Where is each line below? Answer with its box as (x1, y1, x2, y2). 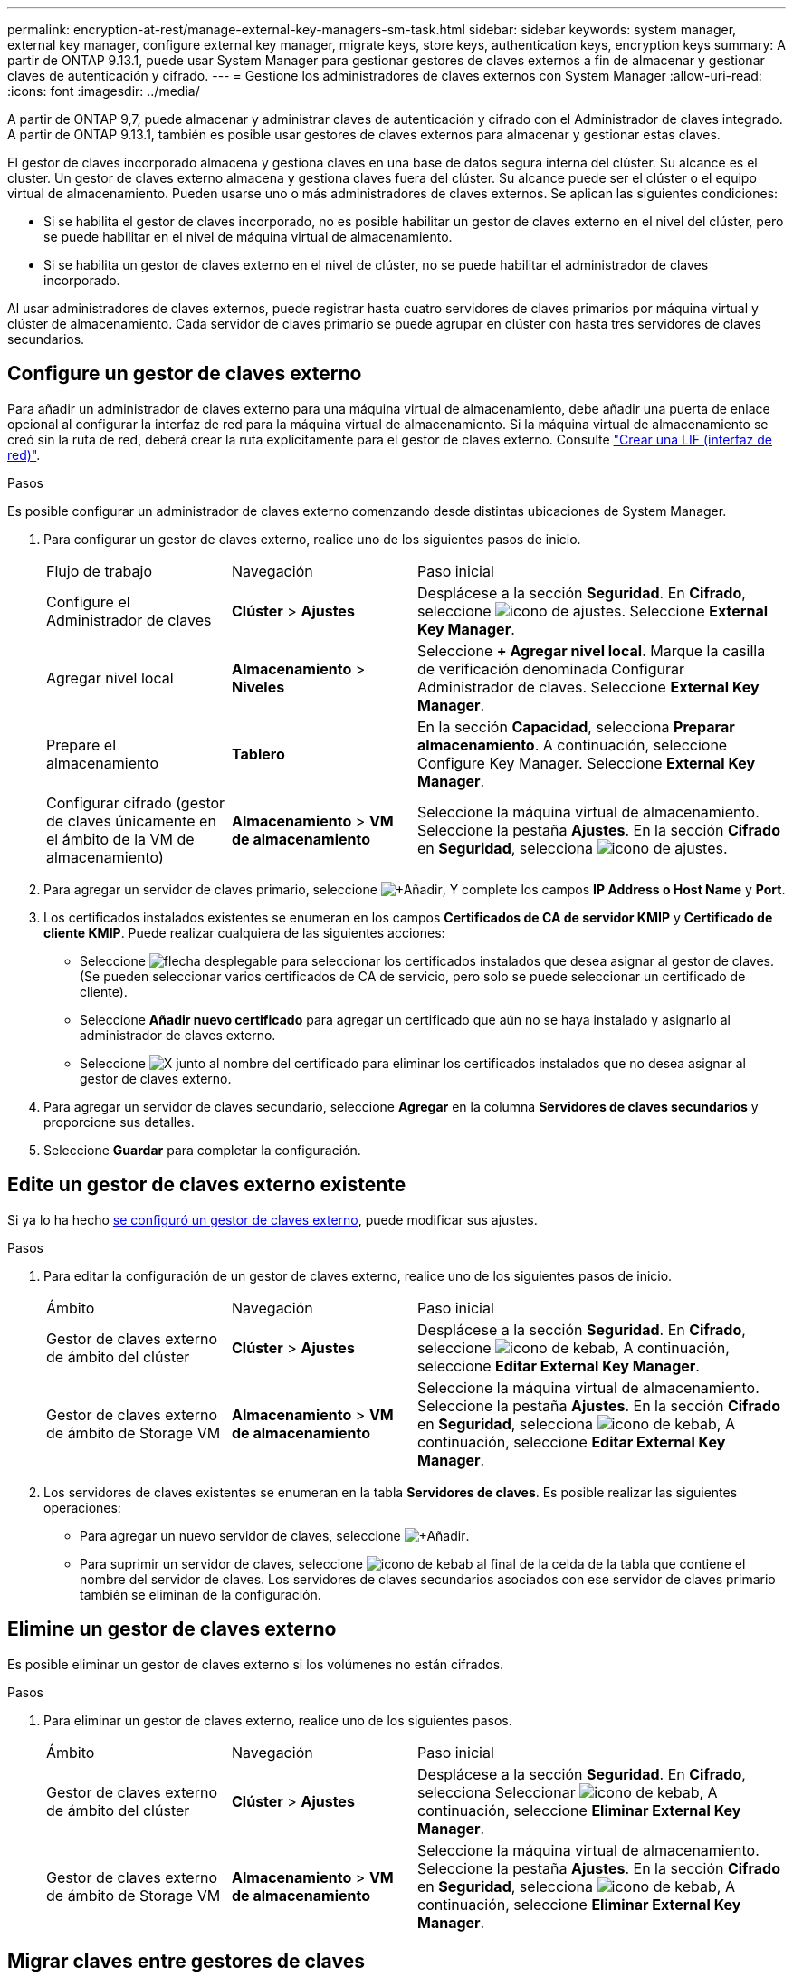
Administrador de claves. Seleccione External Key (417, 677, 760, 696)
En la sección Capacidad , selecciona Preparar (417, 717, 735, 736)
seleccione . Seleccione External (417, 601, 769, 620)
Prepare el (46, 735, 117, 754)
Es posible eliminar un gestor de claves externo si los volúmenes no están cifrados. (7, 1656, 504, 1672)
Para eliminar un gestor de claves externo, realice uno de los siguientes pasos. (43, 1712, 512, 1728)
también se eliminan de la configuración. (80, 1586, 321, 1602)
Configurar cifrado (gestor (46, 793, 225, 812)
